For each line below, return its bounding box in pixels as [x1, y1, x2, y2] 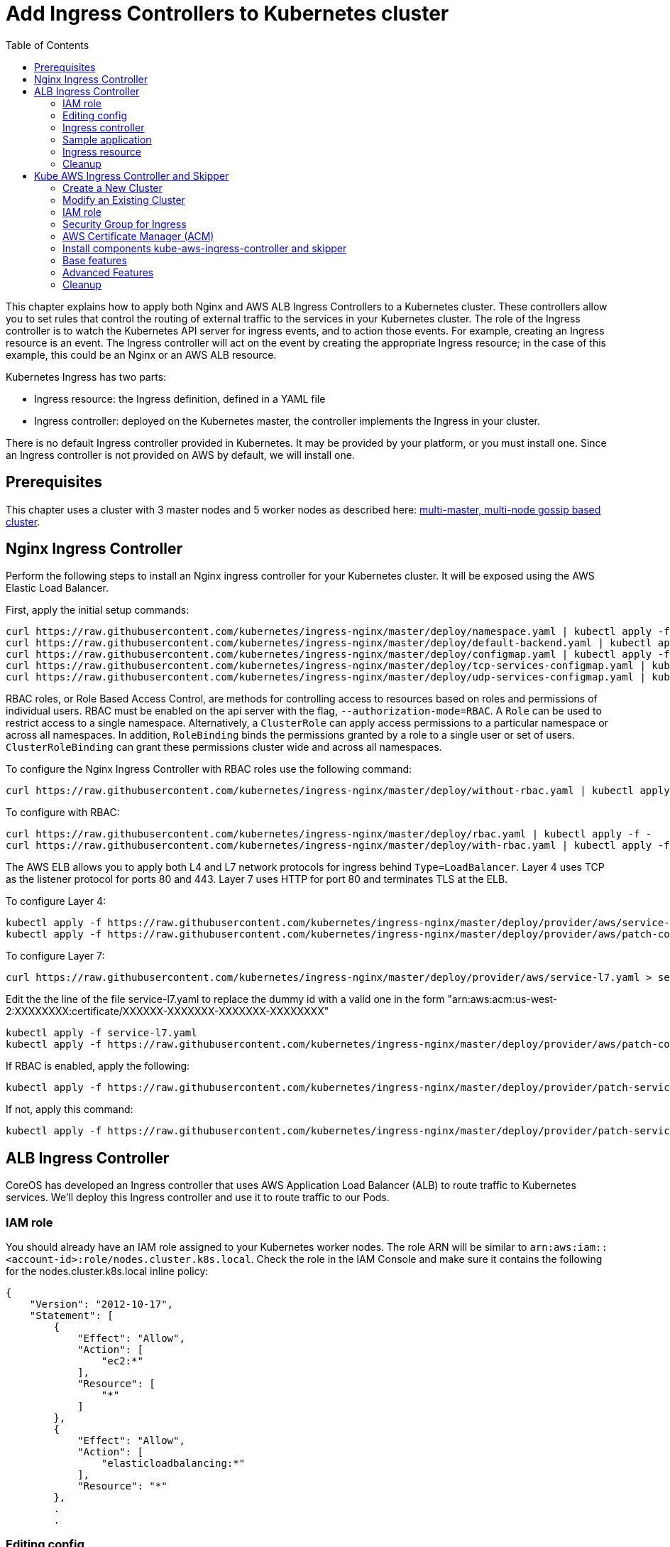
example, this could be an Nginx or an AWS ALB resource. [6, 348, 277, 361]
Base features [62, 254, 127, 266]
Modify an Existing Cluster [62, 193, 185, 206]
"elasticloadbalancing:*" [101, 1458, 246, 1470]
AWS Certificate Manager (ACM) [62, 229, 214, 242]
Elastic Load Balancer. [6, 582, 109, 595]
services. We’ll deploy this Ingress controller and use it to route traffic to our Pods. [6, 1191, 390, 1204]
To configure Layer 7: [6, 950, 105, 962]
